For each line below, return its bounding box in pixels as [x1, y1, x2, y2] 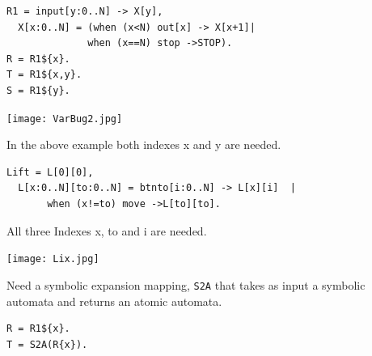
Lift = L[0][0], [6, 166, 94, 178]
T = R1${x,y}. [6, 69, 82, 81]
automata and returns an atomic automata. [6, 292, 222, 309]
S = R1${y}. [6, 84, 70, 96]
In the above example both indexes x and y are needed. [6, 136, 281, 153]
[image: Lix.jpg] [6, 253, 99, 265]
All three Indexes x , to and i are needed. [6, 222, 207, 239]
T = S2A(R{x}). [6, 338, 88, 350]
